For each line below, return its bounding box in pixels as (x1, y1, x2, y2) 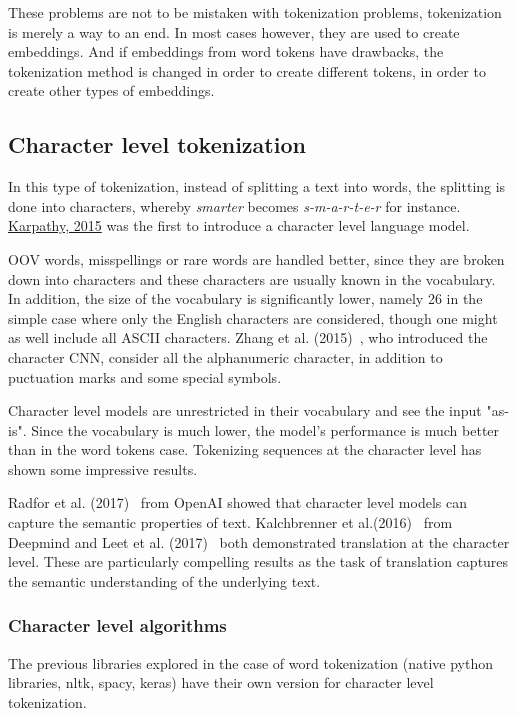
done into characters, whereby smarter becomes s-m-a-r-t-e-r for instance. (8, 195, 461, 216)
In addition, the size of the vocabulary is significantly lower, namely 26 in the (8, 288, 483, 309)
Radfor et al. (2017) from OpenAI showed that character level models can (8, 492, 467, 513)
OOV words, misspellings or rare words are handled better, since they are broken (8, 248, 505, 269)
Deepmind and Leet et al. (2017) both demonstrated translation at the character (8, 531, 510, 552)
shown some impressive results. (8, 458, 198, 479)
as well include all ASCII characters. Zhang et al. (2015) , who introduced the (8, 327, 488, 348)
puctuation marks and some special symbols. (8, 366, 282, 387)
